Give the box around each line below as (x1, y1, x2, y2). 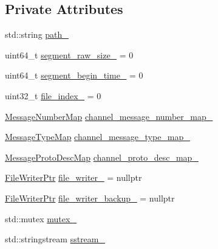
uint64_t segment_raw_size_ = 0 (5, 48, 134, 61)
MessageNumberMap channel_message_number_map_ (5, 110, 213, 122)
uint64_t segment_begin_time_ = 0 (5, 69, 143, 82)
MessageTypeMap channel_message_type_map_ (5, 130, 190, 143)
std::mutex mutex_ (5, 212, 77, 225)
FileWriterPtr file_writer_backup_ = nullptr (5, 191, 175, 204)
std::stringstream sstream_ (5, 233, 106, 245)
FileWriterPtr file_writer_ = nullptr (5, 171, 142, 184)
